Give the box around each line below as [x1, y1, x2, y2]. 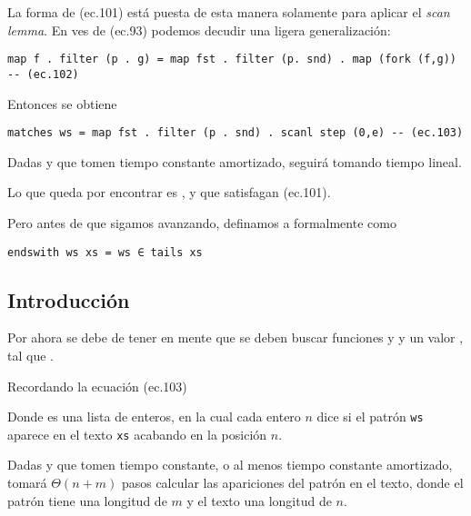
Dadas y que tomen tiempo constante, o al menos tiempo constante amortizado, [7, 455, 453, 474]
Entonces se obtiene [7, 94, 117, 113]
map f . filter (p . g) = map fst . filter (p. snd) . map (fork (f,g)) [7, 53, 456, 66]
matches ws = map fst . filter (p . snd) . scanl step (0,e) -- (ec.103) [7, 126, 464, 140]
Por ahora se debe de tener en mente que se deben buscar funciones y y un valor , [7, 328, 464, 347]
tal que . [7, 345, 54, 364]
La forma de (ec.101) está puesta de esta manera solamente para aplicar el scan [7, 3, 450, 21]
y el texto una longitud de [186, 491, 332, 510]
